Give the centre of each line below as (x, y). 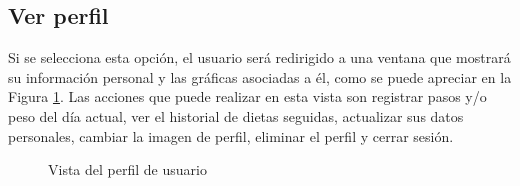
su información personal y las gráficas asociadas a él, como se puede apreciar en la (260, 76)
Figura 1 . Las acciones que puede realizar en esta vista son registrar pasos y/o (247, 96)
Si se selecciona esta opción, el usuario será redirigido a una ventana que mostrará (259, 57)
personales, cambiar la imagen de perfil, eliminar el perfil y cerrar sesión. (231, 135)
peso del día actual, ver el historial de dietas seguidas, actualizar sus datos (236, 115)
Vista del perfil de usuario (127, 169)
